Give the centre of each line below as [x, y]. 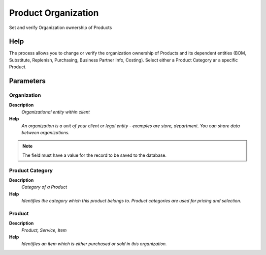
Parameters [27, 81]
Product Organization [54, 13]
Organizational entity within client [56, 112]
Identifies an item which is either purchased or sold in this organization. [94, 244]
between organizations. [46, 132]
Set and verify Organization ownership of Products [61, 28]
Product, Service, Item [44, 230]
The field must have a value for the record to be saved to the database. [95, 155]
